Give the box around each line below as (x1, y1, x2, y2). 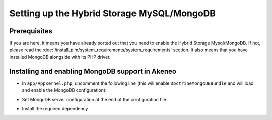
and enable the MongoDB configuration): (22, 87, 107, 93)
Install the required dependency (22, 105, 88, 111)
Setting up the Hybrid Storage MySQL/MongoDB (9, 8, 216, 19)
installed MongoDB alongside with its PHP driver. (9, 54, 111, 60)
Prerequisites (9, 27, 52, 35)
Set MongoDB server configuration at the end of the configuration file (22, 96, 166, 102)
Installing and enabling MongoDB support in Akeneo (9, 67, 176, 75)
